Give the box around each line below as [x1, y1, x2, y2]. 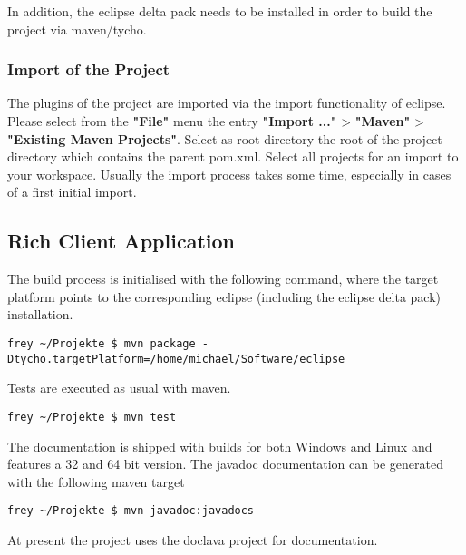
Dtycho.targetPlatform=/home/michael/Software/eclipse [7, 352, 345, 365]
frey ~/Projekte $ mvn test [7, 410, 177, 424]
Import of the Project [7, 58, 170, 81]
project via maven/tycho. [7, 19, 147, 38]
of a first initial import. [7, 182, 137, 201]
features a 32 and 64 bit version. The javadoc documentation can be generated [7, 454, 443, 473]
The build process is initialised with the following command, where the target [7, 269, 439, 288]
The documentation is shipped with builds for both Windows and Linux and [7, 436, 432, 455]
